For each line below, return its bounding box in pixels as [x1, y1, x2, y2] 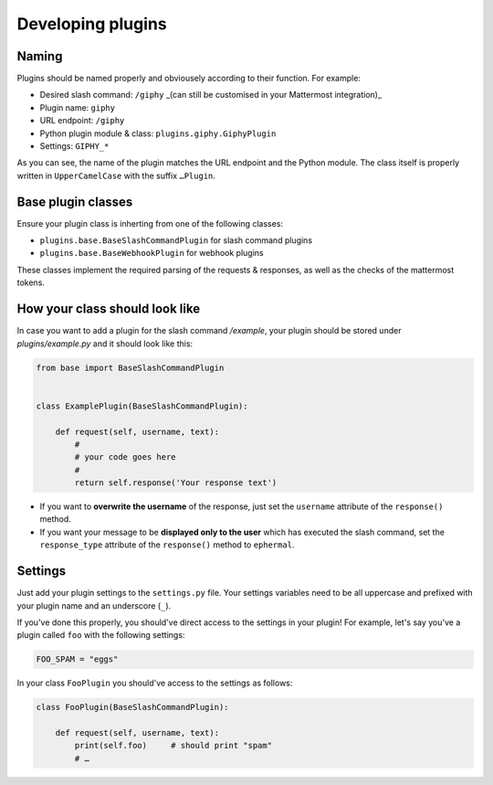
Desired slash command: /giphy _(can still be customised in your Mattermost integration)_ [39, 90, 383, 101]
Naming [16, 48, 63, 64]
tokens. [16, 277, 46, 288]
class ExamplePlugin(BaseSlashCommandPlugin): [36, 400, 248, 411]
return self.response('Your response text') [74, 478, 278, 488]
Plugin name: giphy [39, 101, 116, 113]
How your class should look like [16, 302, 201, 317]
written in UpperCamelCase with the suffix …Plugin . [16, 170, 216, 181]
